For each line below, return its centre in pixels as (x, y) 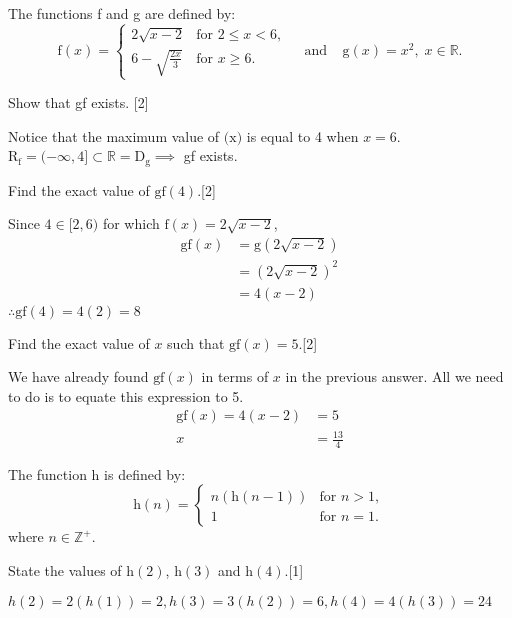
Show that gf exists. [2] (78, 102)
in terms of (235, 376)
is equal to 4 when (302, 135)
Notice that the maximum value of (114, 135)
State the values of (65, 570)
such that (196, 342)
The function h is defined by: (97, 473)
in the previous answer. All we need (394, 376)
